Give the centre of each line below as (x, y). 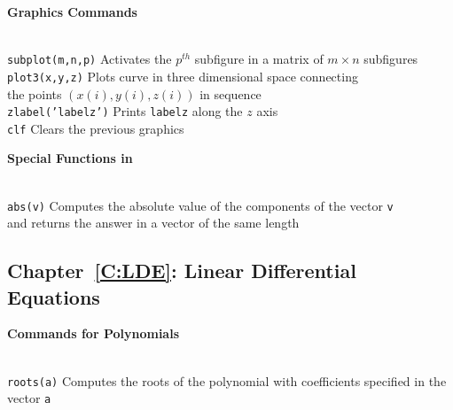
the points (35, 93)
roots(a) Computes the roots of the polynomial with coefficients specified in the (227, 380)
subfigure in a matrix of (259, 59)
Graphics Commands (72, 12)
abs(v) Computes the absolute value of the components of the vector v (200, 205)
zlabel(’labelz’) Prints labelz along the (125, 111)
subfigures (391, 59)
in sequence (230, 93)
